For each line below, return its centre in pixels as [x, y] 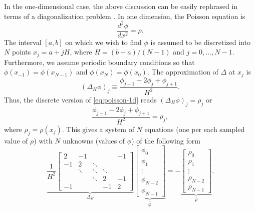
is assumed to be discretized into [200, 42]
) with [43, 140]
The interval [23, 42]
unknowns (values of [94, 140]
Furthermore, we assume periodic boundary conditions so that [99, 62]
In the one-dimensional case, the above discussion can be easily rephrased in [121, 6]
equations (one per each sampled [195, 129]
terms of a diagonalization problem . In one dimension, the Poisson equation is [125, 16]
